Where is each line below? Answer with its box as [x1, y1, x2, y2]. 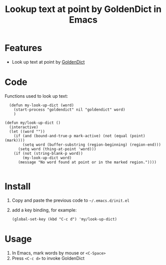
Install [4, 181, 31, 192]
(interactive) [9, 124, 38, 130]
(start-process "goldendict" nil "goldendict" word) [13, 107, 126, 112]
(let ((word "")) [9, 129, 45, 134]
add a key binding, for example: [11, 207, 77, 213]
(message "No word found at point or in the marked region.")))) [17, 159, 157, 165]
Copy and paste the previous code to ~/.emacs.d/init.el [11, 197, 130, 203]
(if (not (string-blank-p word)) [13, 151, 83, 156]
